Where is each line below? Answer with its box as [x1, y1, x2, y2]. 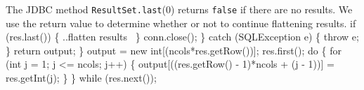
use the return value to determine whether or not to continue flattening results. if [6, 15, 356, 30]
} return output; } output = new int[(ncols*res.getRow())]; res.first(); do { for [6, 43, 342, 57]
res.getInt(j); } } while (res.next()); [6, 70, 157, 85]
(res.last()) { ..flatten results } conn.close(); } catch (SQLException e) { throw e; [6, 29, 359, 44]
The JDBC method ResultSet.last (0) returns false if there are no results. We [6, 2, 353, 16]
